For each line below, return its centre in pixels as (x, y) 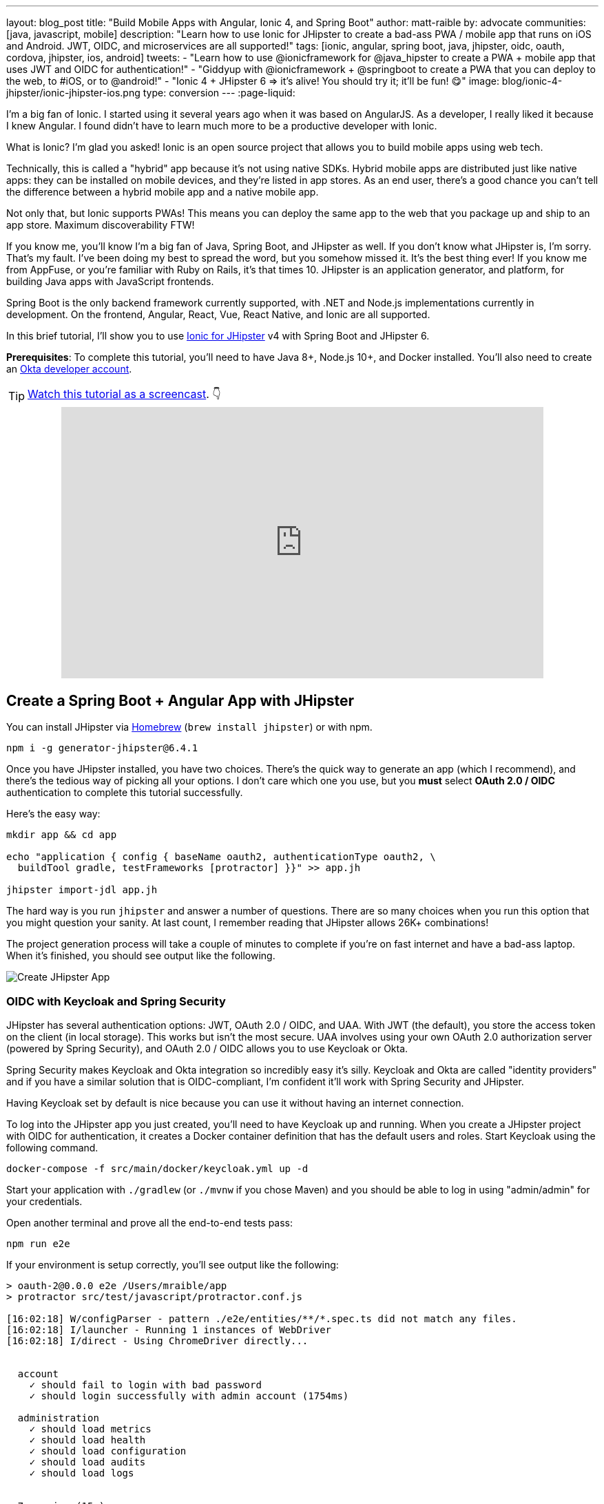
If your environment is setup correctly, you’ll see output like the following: (173, 1265)
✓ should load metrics (90, 1429)
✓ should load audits (87, 1462)
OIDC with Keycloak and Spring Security (116, 1001)
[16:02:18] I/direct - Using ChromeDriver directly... (157, 1341)
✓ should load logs (82, 1473)
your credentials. (44, 1202)
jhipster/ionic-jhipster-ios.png (73, 93)
